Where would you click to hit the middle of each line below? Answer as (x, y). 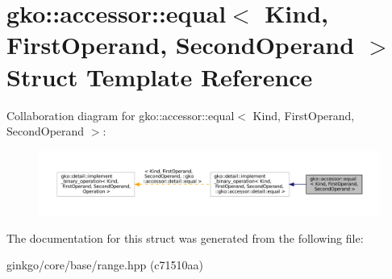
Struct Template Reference (160, 76)
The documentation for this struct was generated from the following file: (185, 237)
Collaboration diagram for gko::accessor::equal (121, 115)
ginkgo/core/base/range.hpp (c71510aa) (105, 265)
